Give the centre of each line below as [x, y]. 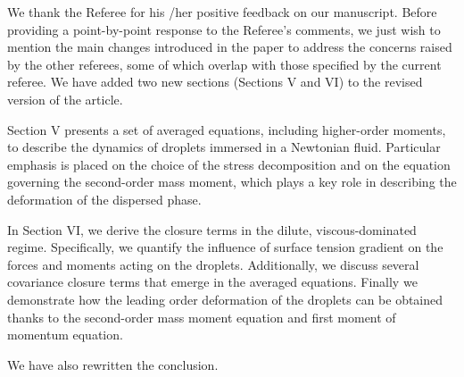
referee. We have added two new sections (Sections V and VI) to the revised [215, 82]
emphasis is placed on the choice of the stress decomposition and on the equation [229, 164]
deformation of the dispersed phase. [104, 199]
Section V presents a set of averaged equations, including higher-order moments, [227, 129]
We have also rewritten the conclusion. [113, 364]
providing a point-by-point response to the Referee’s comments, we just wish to [224, 29]
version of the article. [65, 99]
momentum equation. [65, 335]
